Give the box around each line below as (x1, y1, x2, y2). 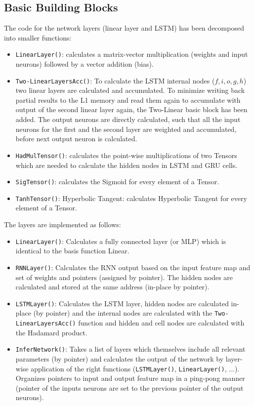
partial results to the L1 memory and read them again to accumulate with (15, 94, 241, 105)
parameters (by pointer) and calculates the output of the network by (15, 353, 224, 364)
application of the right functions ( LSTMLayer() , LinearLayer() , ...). (31, 363, 240, 373)
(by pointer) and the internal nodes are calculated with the (33, 308, 212, 318)
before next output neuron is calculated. (15, 133, 137, 144)
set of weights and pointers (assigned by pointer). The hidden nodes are (15, 272, 233, 282)
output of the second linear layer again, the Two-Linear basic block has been (15, 104, 248, 115)
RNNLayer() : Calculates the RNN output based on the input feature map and (15, 262, 251, 272)
